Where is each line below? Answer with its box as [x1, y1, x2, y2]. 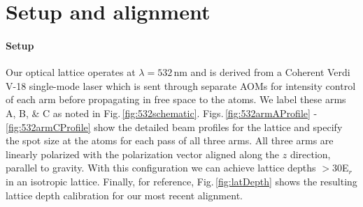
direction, [290, 146, 331, 161]
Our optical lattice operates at [6, 65, 136, 79]
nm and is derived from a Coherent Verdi [173, 65, 350, 79]
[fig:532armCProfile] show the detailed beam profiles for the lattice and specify [6, 119, 343, 134]
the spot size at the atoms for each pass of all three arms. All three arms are [6, 133, 334, 148]
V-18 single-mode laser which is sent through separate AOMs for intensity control [6, 78, 356, 93]
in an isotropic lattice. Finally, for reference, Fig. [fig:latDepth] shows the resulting [6, 174, 357, 188]
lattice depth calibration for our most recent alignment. [6, 187, 243, 202]
